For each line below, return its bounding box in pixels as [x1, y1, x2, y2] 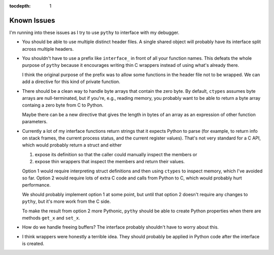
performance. [22, 182, 51, 188]
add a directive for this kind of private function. [22, 79, 120, 85]
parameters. [22, 119, 48, 125]
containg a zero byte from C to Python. [22, 102, 104, 108]
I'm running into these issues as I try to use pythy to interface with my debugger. [9, 29, 180, 35]
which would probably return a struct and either [22, 142, 122, 148]
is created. [22, 241, 45, 247]
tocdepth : [9, 3, 31, 9]
